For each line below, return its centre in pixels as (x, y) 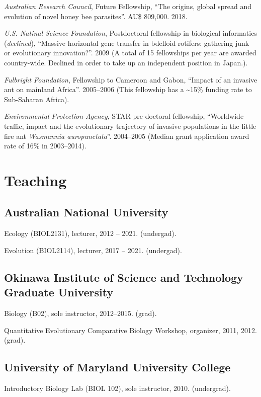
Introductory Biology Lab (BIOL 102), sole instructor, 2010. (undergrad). (117, 388)
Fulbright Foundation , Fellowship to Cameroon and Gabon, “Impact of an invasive (131, 79)
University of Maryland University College (117, 367)
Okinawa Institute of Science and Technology (124, 277)
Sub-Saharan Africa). (37, 99)
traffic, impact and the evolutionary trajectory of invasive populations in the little (130, 126)
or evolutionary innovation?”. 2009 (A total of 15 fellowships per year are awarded (130, 53)
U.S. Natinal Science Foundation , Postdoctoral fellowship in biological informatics (130, 33)
